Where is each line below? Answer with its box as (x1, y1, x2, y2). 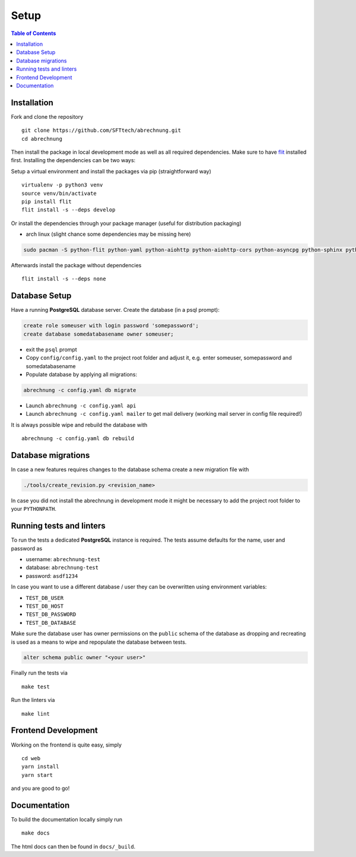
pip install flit (21, 198, 72, 205)
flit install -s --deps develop (21, 207, 116, 213)
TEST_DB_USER (26, 594, 64, 601)
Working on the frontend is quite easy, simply (11, 741, 122, 748)
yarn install (21, 763, 59, 770)
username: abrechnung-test (26, 555, 101, 562)
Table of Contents (11, 30, 56, 37)
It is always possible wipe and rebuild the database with (11, 421, 148, 428)
